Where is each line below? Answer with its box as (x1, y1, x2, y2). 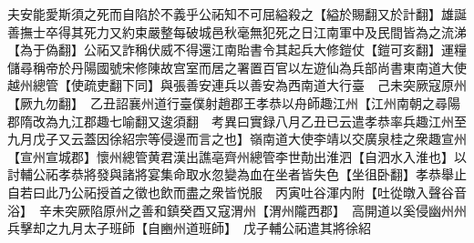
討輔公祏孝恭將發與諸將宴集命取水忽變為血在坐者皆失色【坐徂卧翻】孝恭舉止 (7, 165, 467, 184)
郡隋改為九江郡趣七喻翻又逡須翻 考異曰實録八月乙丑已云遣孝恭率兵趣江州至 (7, 111, 467, 130)
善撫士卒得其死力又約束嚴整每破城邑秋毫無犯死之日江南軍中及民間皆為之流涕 (7, 22, 467, 41)
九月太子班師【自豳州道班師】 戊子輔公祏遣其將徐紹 (57, 218, 371, 238)
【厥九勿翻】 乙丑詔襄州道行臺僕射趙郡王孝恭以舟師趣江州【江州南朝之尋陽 (7, 93, 460, 112)
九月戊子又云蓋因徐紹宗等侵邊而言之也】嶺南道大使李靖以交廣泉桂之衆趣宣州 (7, 129, 467, 148)
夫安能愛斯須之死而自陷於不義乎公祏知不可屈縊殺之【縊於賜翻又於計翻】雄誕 (7, 5, 467, 23)
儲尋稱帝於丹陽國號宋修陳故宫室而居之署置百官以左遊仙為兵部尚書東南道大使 (7, 57, 467, 76)
